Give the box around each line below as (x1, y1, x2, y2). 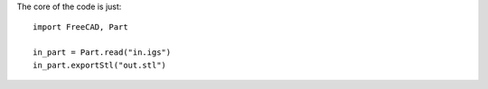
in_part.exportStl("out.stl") (33, 59, 167, 70)
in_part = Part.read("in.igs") (33, 48, 172, 58)
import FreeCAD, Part (33, 22, 128, 32)
